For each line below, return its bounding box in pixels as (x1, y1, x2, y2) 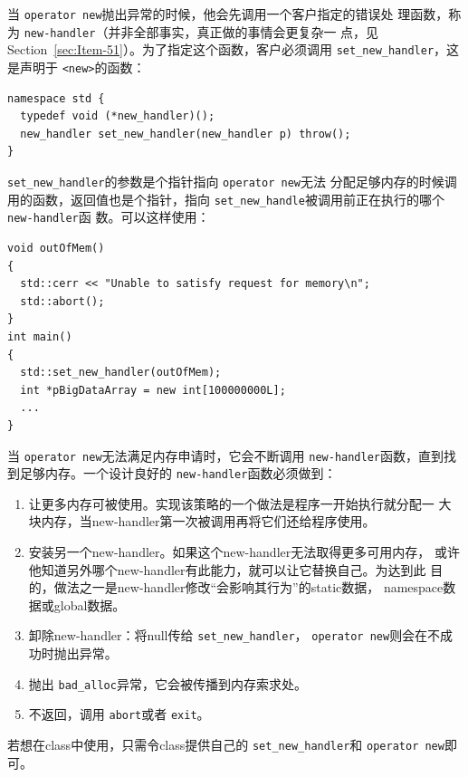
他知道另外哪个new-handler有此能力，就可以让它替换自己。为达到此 (28, 560, 426, 579)
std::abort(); (20, 294, 105, 308)
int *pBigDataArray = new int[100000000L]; (20, 383, 286, 397)
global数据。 (53, 595, 126, 614)
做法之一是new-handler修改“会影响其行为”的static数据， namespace (53, 578, 444, 597)
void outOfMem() (7, 241, 105, 254)
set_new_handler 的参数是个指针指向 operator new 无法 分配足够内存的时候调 (7, 172, 457, 190)
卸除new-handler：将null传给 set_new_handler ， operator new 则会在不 (28, 626, 441, 645)
